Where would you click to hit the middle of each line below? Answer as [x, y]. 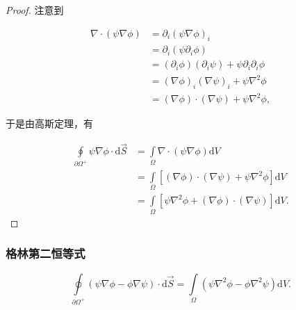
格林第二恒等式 [46, 253]
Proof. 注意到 [35, 10]
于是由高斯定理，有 [49, 123]
